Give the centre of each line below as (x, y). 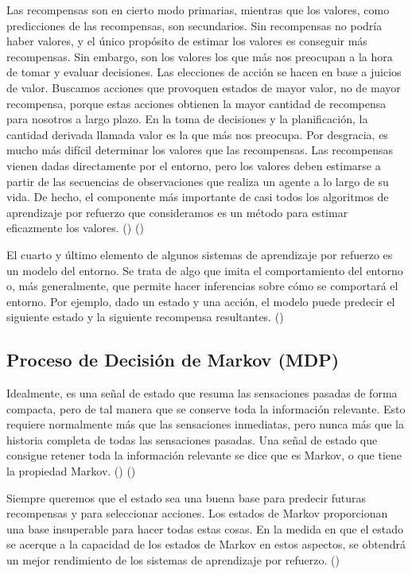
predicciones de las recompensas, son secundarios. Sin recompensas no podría (194, 25)
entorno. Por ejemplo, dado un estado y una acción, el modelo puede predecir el (201, 301)
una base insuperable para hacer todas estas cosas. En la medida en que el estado (205, 528)
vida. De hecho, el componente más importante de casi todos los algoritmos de (198, 197)
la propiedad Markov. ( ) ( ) (71, 471)
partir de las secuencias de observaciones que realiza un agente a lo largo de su (198, 181)
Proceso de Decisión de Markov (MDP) (173, 360)
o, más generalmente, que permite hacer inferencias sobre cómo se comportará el (202, 286)
